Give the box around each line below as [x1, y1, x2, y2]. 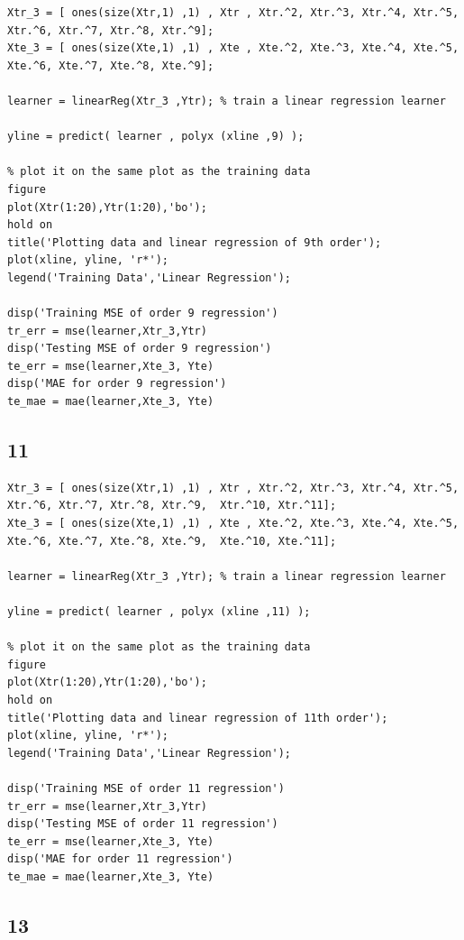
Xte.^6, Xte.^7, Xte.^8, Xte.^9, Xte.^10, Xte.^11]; [7, 534, 337, 548]
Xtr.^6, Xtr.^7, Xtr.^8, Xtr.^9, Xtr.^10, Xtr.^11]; [7, 499, 337, 512]
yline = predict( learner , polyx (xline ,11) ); [7, 605, 311, 619]
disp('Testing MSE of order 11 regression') [7, 817, 278, 831]
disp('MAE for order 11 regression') [7, 852, 233, 866]
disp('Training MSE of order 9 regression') [7, 307, 278, 320]
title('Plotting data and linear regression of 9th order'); [7, 235, 382, 249]
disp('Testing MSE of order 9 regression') [7, 342, 272, 355]
